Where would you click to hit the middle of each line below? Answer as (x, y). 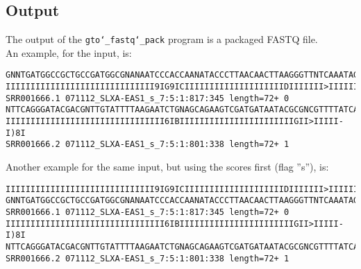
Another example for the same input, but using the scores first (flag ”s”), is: (167, 167)
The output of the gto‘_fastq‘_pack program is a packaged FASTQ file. (162, 39)
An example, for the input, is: (69, 52)
